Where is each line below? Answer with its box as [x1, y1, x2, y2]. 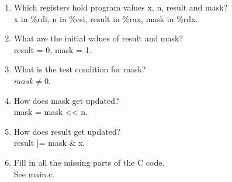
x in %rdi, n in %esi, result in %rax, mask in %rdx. [13, 12, 198, 24]
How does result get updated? [13, 125, 121, 137]
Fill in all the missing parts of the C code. [13, 156, 165, 168]
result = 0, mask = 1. [13, 43, 92, 55]
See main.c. [13, 167, 55, 180]
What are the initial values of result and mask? [13, 32, 183, 44]
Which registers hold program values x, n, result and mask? [13, 1, 228, 13]
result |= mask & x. [13, 136, 85, 149]
